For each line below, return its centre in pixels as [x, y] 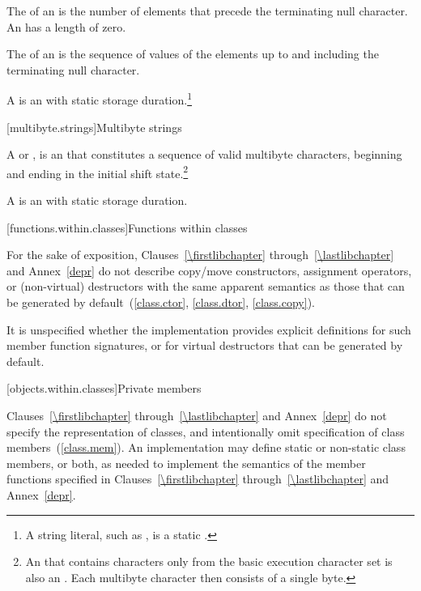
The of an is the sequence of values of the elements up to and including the [193, 54]
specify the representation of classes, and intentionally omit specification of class [206, 431]
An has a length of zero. [66, 26]
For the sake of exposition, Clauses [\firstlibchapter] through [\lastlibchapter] [200, 255]
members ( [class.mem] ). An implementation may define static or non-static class [206, 447]
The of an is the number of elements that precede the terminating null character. [207, 11]
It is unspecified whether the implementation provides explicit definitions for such [209, 329]
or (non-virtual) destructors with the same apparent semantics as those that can [206, 286]
